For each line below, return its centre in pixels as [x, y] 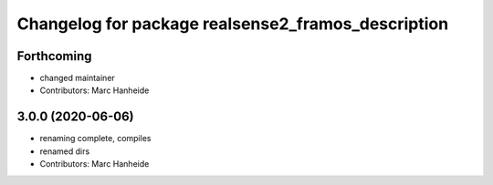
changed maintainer [78, 78]
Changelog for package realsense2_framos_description [233, 24]
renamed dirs [65, 151]
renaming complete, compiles [95, 139]
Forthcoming [54, 56]
